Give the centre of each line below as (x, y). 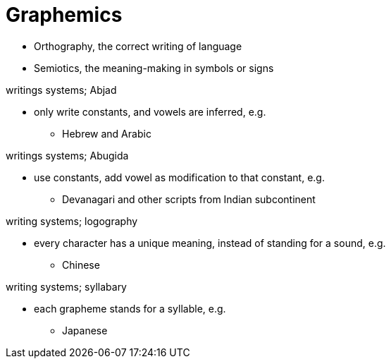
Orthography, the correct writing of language (138, 46)
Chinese (81, 265)
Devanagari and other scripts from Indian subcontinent (189, 199)
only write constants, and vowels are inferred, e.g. (150, 111)
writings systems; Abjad (61, 90)
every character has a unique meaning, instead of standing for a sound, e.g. (210, 243)
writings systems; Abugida (67, 155)
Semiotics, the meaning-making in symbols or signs (154, 68)
